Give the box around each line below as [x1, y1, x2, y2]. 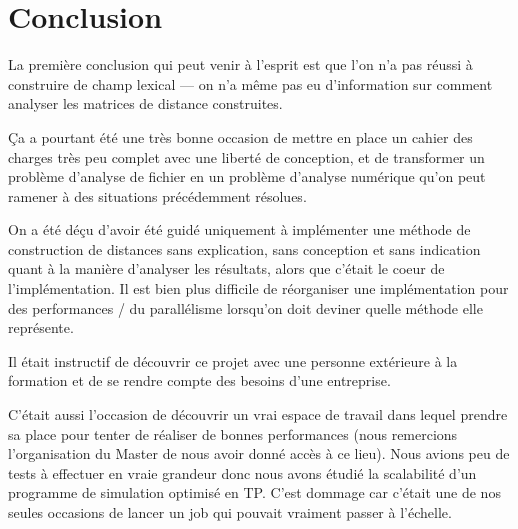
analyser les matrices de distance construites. [8, 93, 283, 114]
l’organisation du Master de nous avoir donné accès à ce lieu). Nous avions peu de [8, 443, 510, 464]
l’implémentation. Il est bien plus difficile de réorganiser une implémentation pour [8, 278, 509, 299]
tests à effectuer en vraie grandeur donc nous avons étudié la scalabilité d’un [8, 462, 477, 483]
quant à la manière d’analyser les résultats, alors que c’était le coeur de [8, 258, 445, 279]
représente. [8, 317, 74, 338]
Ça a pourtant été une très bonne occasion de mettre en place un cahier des [8, 126, 473, 147]
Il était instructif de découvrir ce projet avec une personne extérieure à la [8, 350, 458, 371]
